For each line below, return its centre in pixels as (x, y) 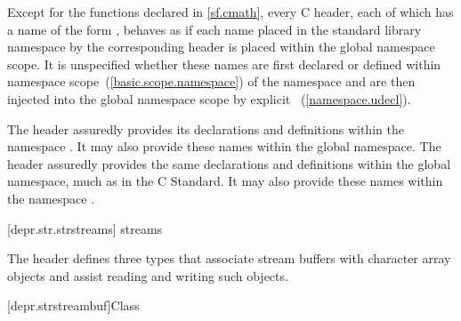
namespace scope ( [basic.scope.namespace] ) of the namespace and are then (211, 81)
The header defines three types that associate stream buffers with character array (229, 258)
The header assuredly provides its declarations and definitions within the (206, 128)
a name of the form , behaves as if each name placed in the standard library (214, 29)
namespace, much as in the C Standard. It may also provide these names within (225, 181)
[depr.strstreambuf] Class (73, 305)
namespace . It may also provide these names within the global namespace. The (224, 146)
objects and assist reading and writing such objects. (148, 275)
